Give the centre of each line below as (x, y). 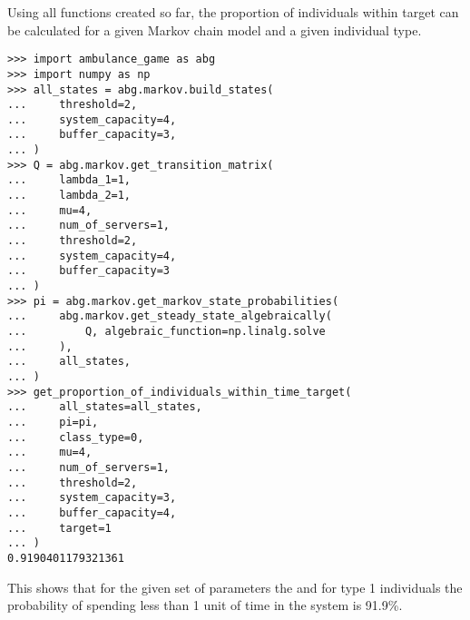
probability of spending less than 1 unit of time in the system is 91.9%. (205, 605)
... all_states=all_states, (105, 407)
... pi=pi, (53, 422)
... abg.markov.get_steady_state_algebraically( (170, 316)
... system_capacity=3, (92, 498)
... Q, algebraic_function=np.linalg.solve (166, 331)
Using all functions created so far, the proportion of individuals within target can (233, 12)
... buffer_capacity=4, (92, 512)
